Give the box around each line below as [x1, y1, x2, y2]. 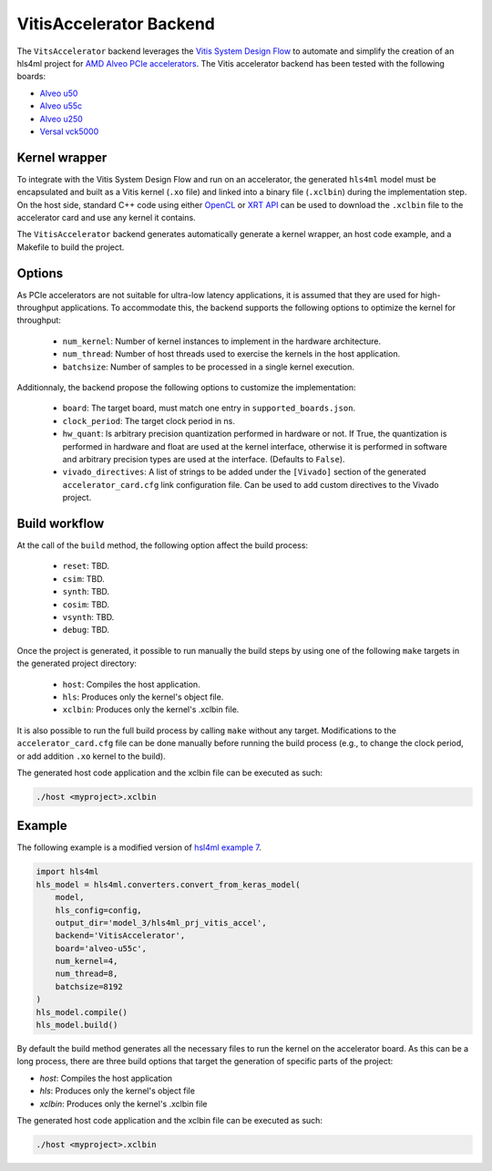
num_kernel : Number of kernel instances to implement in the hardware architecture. [62, 336, 382, 347]
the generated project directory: [16, 658, 137, 669]
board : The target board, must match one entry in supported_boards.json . [62, 402, 355, 414]
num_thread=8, [55, 969, 118, 979]
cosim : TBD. [62, 598, 109, 610]
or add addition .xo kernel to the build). [16, 751, 166, 762]
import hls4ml [36, 866, 99, 877]
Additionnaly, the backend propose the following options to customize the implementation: [16, 382, 356, 392]
